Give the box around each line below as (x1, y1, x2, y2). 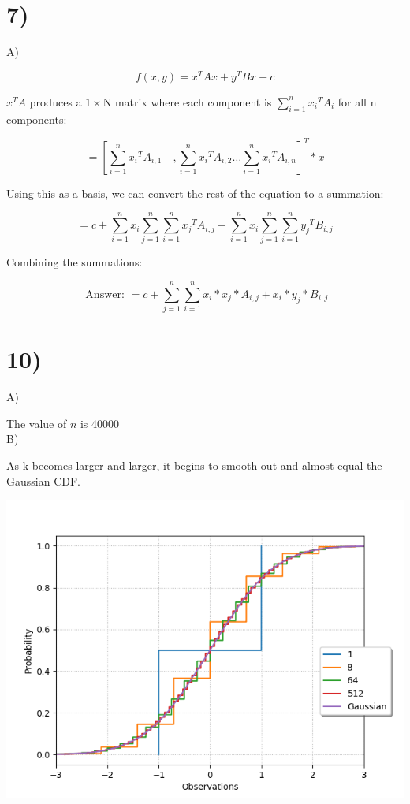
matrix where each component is (114, 93, 272, 110)
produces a (29, 93, 82, 110)
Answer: (85, 288, 125, 300)
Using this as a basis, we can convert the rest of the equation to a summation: (6, 184, 384, 201)
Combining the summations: (6, 254, 143, 270)
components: (6, 110, 67, 127)
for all (337, 93, 367, 110)
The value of (6, 415, 67, 431)
